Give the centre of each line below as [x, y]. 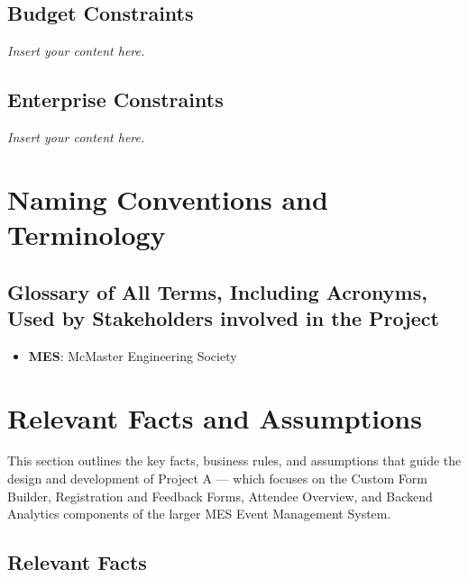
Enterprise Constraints [115, 99]
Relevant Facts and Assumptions [215, 417]
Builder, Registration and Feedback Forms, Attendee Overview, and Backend [220, 496]
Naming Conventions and [168, 199]
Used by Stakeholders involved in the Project [223, 317]
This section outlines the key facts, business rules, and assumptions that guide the [234, 461]
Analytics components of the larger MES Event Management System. [199, 514]
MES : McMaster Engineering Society [133, 355]
